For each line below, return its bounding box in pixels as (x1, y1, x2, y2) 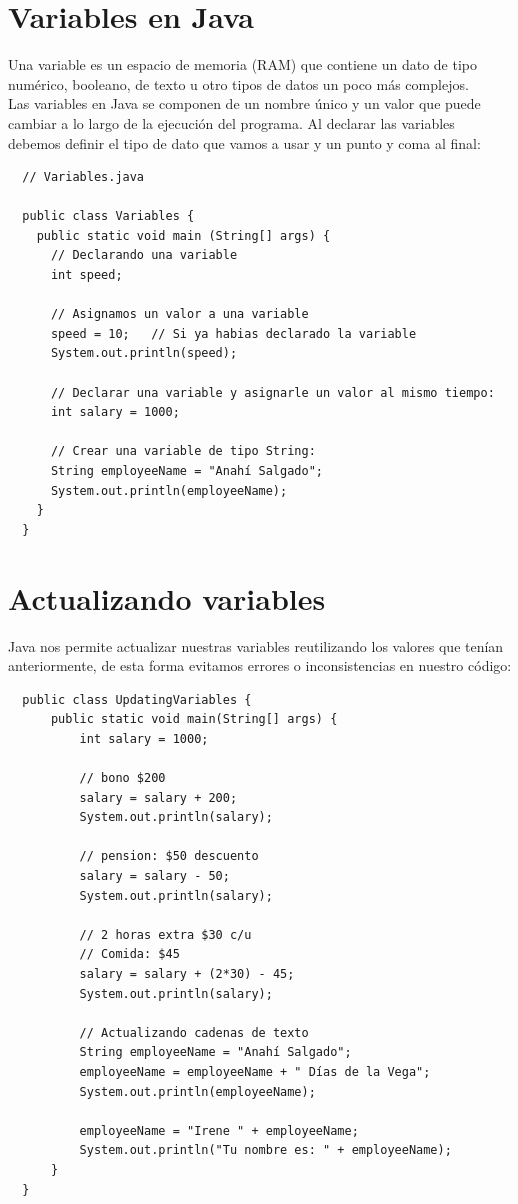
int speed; (50, 268, 123, 283)
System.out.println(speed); (50, 346, 238, 361)
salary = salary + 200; (79, 790, 238, 805)
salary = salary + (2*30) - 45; (79, 967, 295, 981)
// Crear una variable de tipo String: (50, 444, 316, 459)
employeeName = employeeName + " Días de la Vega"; (79, 1064, 431, 1079)
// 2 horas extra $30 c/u (79, 927, 252, 942)
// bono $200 (79, 771, 166, 786)
